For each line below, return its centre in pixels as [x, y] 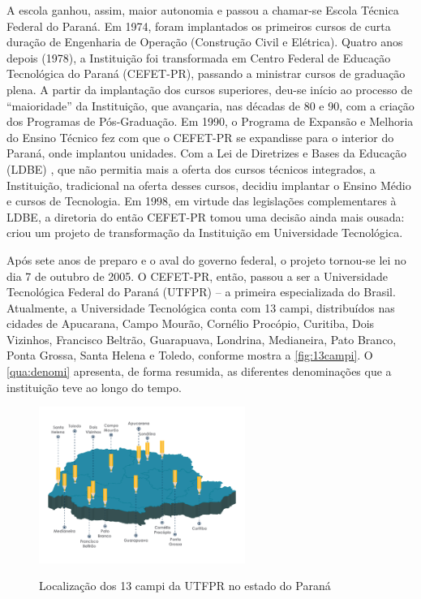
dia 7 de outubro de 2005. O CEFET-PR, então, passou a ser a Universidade [198, 276]
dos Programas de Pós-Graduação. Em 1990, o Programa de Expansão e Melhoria [210, 121]
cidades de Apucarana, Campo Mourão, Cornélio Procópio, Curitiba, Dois [191, 323]
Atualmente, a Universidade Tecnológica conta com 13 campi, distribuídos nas [201, 307]
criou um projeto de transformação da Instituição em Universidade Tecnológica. [205, 233]
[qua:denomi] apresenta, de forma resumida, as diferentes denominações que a [199, 371]
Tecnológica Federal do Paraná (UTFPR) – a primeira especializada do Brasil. [201, 292]
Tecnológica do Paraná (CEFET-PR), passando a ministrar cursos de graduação [206, 73]
